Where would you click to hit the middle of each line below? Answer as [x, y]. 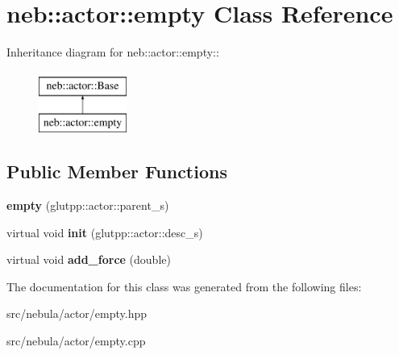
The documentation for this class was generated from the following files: [184, 286]
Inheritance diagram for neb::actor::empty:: [113, 52]
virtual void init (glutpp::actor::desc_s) [105, 232]
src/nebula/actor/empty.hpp [77, 313]
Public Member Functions [117, 171]
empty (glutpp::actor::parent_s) [88, 205]
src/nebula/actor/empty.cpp [76, 341]
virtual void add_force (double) [89, 259]
